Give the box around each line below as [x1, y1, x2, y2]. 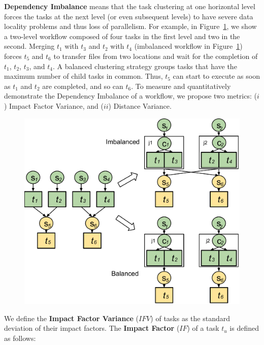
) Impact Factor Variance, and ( [4, 100, 104, 111]
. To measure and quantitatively [131, 80, 231, 91]
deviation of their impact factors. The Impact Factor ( [4, 323, 180, 333]
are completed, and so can [42, 80, 123, 91]
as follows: [4, 332, 36, 343]
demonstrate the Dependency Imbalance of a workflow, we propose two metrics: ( [4, 90, 257, 101]
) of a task [187, 323, 219, 333]
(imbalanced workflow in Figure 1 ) [134, 41, 243, 51]
